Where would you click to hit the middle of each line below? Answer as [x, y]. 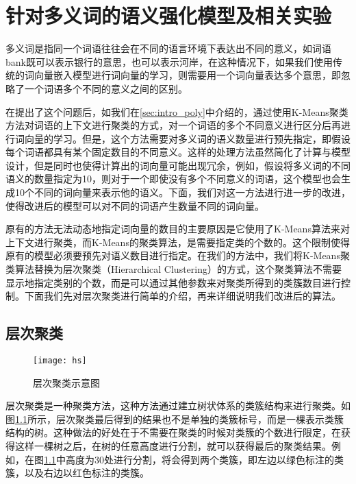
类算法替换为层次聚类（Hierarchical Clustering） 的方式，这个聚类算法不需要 [174, 269]
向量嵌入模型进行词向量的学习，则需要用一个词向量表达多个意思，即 [187, 75]
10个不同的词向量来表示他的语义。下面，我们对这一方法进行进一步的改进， [182, 192]
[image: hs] [60, 361]
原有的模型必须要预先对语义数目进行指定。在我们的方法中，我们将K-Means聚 [178, 255]
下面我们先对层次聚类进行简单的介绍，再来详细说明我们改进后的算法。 [182, 296]
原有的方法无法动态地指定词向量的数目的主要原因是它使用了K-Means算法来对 [178, 229]
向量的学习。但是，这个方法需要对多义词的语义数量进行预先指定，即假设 [187, 138]
